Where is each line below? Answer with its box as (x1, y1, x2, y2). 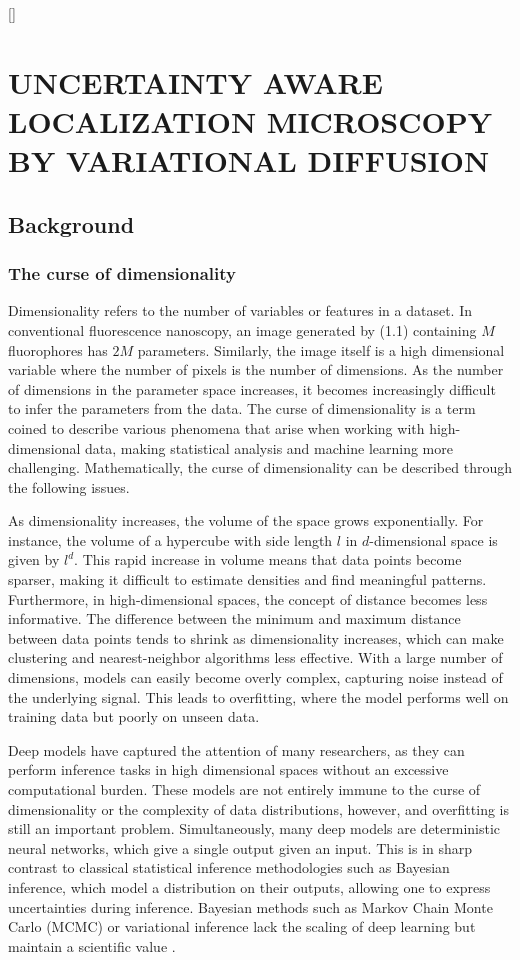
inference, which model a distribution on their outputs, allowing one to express (8, 876, 491, 897)
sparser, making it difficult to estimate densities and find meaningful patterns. (8, 569, 487, 590)
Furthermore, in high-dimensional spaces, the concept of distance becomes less (8, 588, 488, 609)
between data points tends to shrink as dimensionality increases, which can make (8, 627, 504, 648)
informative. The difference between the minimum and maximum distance (8, 608, 461, 629)
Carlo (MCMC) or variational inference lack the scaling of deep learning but (8, 916, 476, 937)
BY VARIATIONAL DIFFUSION (8, 140, 490, 181)
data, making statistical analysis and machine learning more (85, 437, 453, 458)
